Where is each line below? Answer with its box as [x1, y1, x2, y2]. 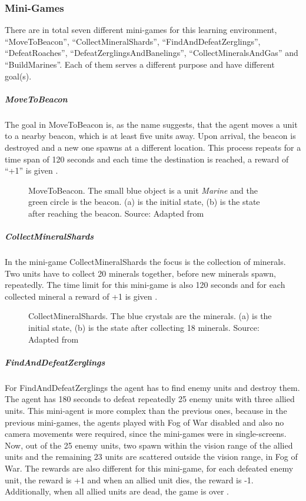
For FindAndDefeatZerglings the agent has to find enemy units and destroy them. [5, 381, 300, 393]
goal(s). [5, 69, 32, 82]
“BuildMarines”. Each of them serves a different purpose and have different [5, 58, 275, 70]
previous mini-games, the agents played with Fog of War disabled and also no [5, 416, 284, 428]
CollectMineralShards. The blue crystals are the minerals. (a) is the [28, 310, 272, 322]
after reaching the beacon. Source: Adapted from [28, 207, 204, 219]
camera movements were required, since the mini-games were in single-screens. [5, 427, 287, 440]
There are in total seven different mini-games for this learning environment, [5, 24, 277, 36]
